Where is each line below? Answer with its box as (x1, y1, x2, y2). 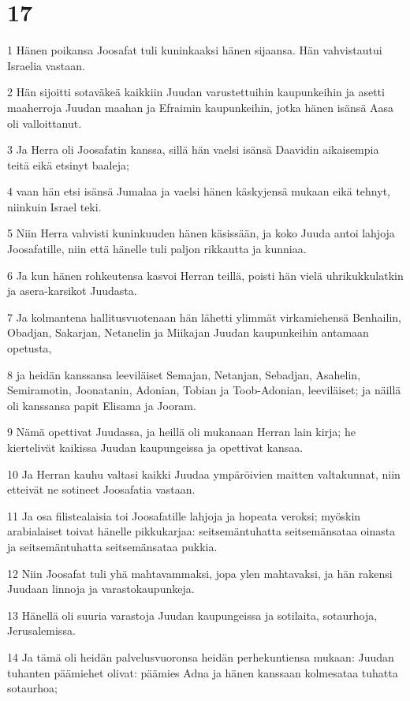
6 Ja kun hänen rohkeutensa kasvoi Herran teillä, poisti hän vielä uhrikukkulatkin (7, 267, 404, 283)
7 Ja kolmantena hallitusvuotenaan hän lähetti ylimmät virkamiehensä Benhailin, (7, 308, 401, 325)
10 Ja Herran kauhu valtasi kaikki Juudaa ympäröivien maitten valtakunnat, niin (7, 465, 401, 482)
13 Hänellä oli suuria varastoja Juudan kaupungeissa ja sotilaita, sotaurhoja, (7, 606, 378, 623)
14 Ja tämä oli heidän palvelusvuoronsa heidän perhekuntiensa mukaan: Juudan (7, 648, 394, 665)
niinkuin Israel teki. (7, 198, 102, 214)
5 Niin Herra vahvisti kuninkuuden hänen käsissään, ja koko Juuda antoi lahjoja (7, 225, 395, 241)
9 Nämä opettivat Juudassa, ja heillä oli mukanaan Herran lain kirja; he (7, 423, 356, 440)
